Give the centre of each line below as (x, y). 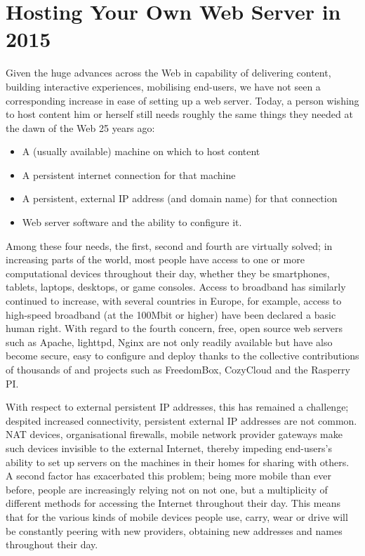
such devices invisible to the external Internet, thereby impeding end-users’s (169, 448)
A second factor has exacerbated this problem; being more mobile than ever (168, 476)
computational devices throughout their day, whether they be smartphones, (168, 273)
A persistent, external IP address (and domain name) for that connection (180, 198)
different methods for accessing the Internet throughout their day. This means (173, 503)
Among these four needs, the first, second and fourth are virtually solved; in (169, 245)
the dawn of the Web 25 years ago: (80, 127)
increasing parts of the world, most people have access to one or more (155, 259)
